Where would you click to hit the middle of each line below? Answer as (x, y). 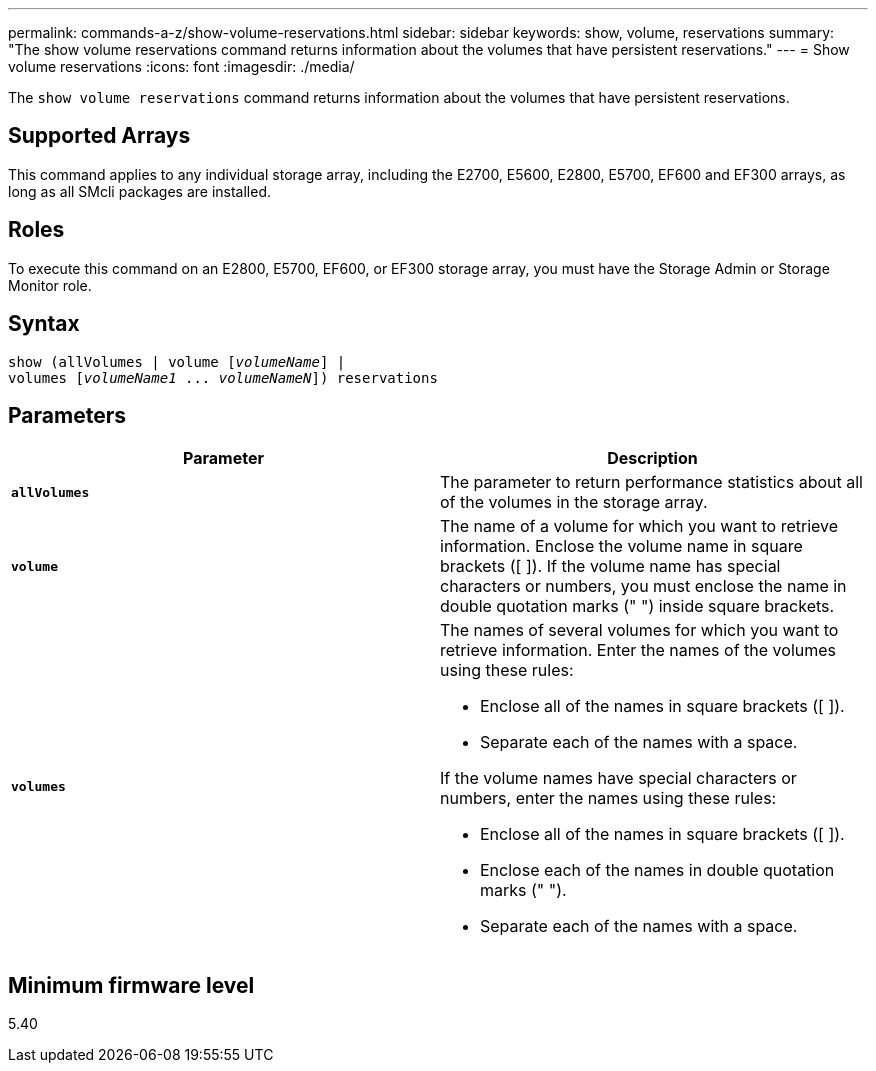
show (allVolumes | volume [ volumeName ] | (177, 361)
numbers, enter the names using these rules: (608, 798)
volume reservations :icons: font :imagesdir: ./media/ (181, 66)
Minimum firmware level (131, 985)
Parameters (67, 415)
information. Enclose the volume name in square (621, 546)
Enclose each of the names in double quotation (657, 870)
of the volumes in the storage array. (574, 502)
